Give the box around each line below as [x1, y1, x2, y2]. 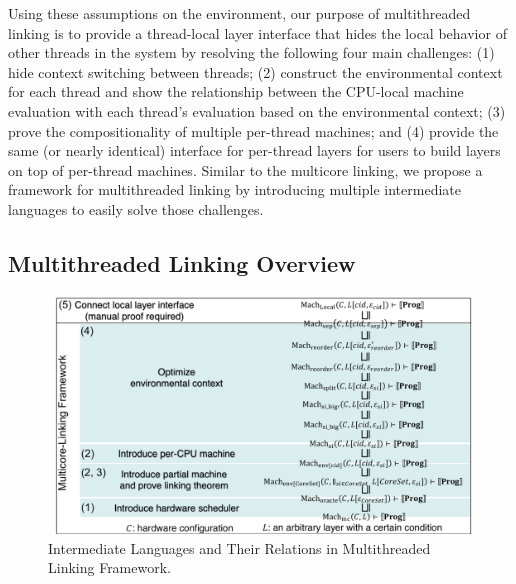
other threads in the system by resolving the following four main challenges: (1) [8, 42, 495, 63]
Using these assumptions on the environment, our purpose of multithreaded [8, 3, 471, 23]
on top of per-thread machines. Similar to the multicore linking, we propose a [8, 159, 483, 180]
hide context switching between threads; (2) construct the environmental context [8, 61, 503, 82]
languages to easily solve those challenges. [8, 198, 264, 219]
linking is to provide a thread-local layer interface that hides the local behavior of [8, 22, 507, 43]
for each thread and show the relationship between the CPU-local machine [8, 81, 464, 102]
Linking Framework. [48, 557, 171, 578]
